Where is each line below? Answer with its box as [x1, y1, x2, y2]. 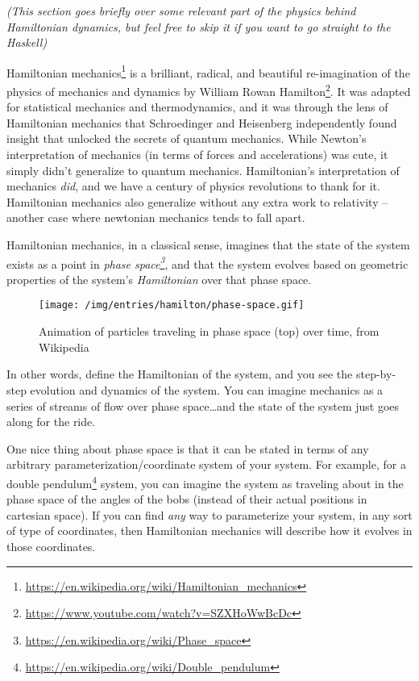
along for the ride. [6, 413, 96, 430]
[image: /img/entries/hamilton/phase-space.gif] [39, 299, 305, 311]
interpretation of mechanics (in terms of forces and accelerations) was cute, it [6, 146, 388, 163]
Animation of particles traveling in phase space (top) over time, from [39, 323, 380, 340]
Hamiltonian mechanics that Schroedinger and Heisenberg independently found [6, 114, 397, 131]
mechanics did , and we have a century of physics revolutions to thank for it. [6, 178, 380, 194]
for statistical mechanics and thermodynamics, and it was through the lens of [6, 98, 388, 115]
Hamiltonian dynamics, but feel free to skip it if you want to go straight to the [6, 18, 391, 35]
